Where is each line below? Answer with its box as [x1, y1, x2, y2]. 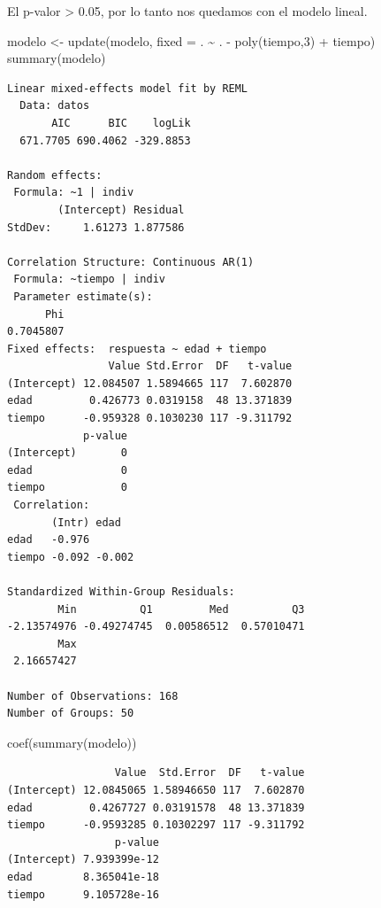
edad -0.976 [7, 533, 90, 547]
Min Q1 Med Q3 [57, 602, 305, 616]
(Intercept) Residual [57, 203, 185, 216]
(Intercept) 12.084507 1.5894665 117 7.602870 [7, 376, 293, 390]
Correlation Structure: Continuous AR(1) [7, 255, 255, 268]
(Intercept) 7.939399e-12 [7, 853, 159, 866]
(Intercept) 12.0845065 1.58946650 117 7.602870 [7, 783, 305, 796]
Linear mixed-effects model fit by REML [7, 81, 248, 95]
